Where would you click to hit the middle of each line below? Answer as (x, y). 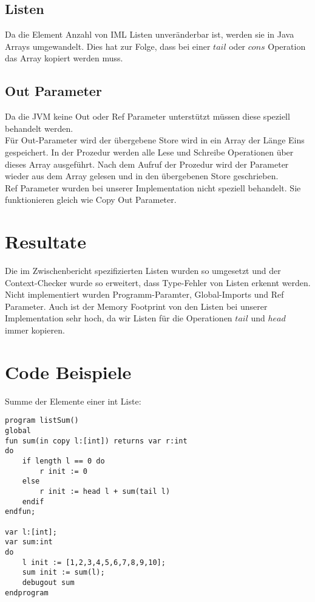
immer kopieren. (35, 330)
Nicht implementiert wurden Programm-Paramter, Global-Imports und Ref (144, 294)
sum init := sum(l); (63, 573)
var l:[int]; (31, 532)
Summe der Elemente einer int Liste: (73, 401)
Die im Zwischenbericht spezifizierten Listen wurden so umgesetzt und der (143, 271)
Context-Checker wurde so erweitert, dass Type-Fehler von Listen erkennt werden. (158, 282)
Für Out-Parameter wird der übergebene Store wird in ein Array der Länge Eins (155, 140)
